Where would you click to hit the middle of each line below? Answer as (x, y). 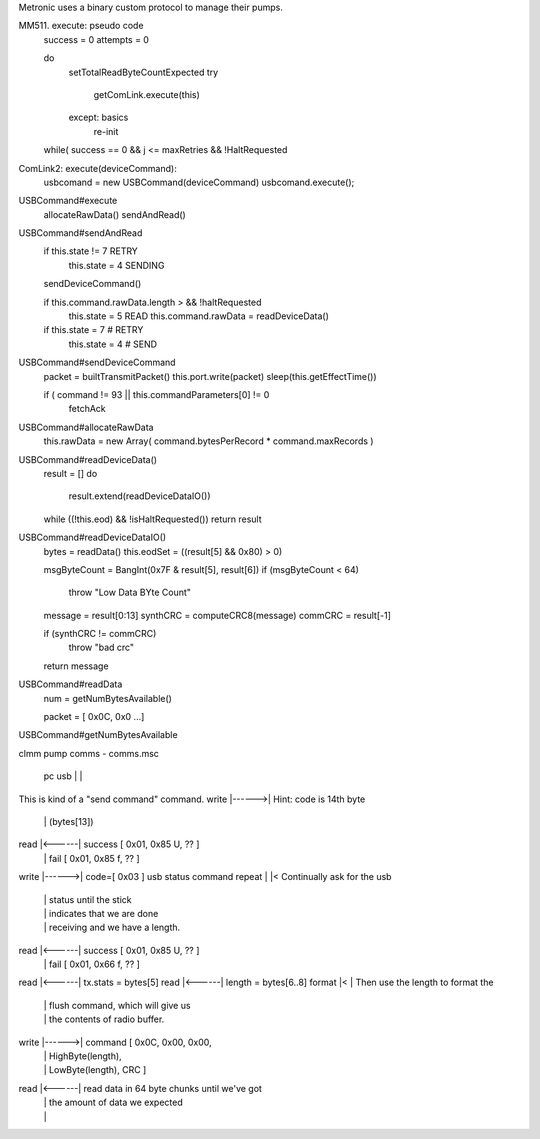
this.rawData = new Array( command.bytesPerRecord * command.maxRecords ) (208, 441)
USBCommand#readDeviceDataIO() (92, 537)
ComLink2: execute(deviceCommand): (97, 168)
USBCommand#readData (70, 684)
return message (76, 666)
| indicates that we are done (101, 913)
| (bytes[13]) (68, 821)
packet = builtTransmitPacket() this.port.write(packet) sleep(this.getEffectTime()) (210, 376)
